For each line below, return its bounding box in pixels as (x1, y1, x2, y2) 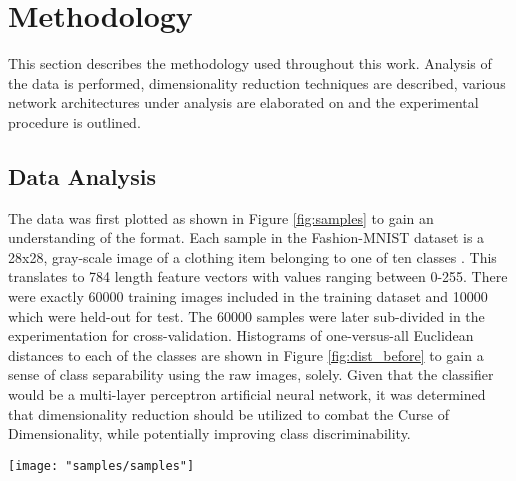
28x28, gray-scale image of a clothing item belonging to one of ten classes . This (8, 246, 497, 267)
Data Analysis (8, 160, 157, 191)
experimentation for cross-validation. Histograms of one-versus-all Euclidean (8, 325, 474, 346)
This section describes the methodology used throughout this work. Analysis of (8, 53, 492, 74)
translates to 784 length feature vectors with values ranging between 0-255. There (8, 266, 508, 287)
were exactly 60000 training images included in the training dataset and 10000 (8, 286, 488, 307)
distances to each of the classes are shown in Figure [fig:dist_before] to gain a (8, 344, 484, 365)
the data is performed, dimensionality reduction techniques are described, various (8, 72, 506, 93)
